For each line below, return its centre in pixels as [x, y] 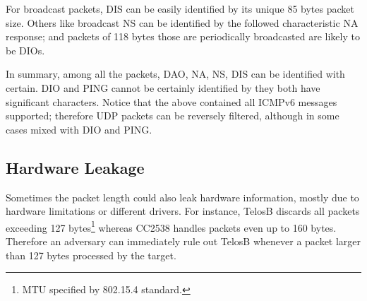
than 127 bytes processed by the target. [91, 255]
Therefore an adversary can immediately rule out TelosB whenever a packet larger [183, 241]
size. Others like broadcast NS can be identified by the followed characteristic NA [182, 22]
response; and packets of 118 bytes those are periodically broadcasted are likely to [183, 36]
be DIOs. [25, 50]
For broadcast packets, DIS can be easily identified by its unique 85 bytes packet [180, 8]
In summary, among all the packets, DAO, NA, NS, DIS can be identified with [175, 74]
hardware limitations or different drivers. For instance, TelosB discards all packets [183, 211]
